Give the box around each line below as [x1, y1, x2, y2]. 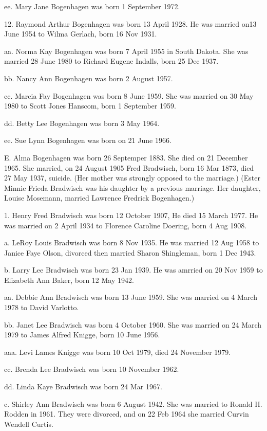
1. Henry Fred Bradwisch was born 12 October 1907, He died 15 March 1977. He [4, 209, 258, 220]
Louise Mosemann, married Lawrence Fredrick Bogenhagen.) [4, 192, 195, 203]
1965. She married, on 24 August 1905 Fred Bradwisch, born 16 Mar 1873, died [4, 162, 254, 173]
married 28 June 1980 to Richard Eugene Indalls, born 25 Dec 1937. [4, 56, 219, 66]
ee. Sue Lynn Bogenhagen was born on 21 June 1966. [4, 135, 171, 146]
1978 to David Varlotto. [4, 302, 79, 313]
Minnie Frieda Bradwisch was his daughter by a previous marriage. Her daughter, [4, 182, 261, 193]
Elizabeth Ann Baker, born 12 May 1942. [4, 274, 134, 285]
